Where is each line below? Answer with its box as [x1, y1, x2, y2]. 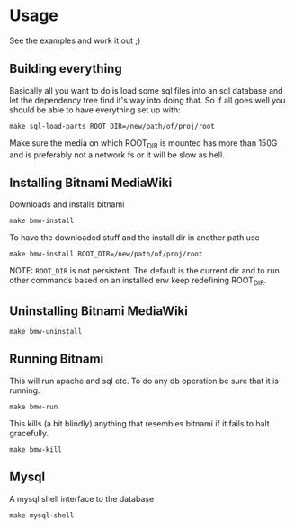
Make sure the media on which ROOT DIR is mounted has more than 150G [9, 137, 278, 150]
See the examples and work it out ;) [9, 35, 141, 46]
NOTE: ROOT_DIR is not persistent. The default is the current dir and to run [9, 265, 281, 276]
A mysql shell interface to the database [9, 493, 155, 504]
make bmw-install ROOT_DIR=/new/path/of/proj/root [9, 249, 203, 259]
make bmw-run [9, 402, 58, 411]
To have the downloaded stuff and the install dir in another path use [9, 232, 260, 243]
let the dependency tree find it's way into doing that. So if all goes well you [9, 94, 286, 105]
